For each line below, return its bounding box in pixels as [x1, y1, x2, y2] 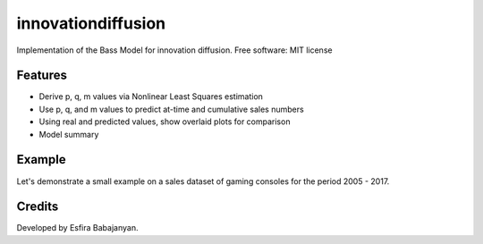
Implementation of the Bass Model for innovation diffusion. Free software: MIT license [16, 45, 333, 55]
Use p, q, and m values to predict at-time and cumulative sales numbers [38, 104, 304, 114]
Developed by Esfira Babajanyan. [16, 223, 139, 233]
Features [16, 68, 67, 83]
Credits [16, 199, 59, 215]
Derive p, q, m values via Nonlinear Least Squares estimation [38, 91, 264, 102]
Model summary [38, 129, 99, 139]
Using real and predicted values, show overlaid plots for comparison [38, 116, 291, 127]
